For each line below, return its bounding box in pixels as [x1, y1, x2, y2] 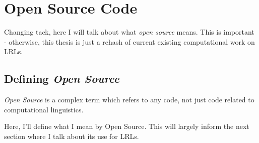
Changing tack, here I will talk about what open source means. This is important [4, 27, 254, 37]
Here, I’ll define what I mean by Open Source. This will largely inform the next [4, 121, 249, 131]
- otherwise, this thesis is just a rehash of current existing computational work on [4, 36, 255, 47]
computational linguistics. [4, 104, 84, 114]
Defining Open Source [4, 71, 119, 86]
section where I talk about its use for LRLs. [4, 130, 139, 141]
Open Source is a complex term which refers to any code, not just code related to [4, 94, 254, 105]
